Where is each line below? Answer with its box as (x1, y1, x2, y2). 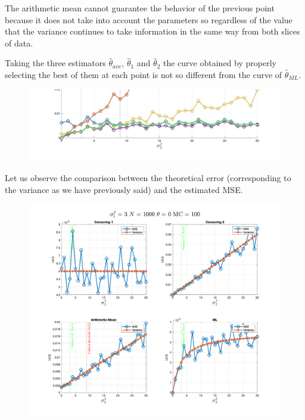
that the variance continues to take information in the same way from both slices (5, 25, 300, 38)
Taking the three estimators (5, 57, 106, 69)
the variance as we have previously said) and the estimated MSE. (5, 183, 243, 195)
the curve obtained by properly (163, 57, 276, 69)
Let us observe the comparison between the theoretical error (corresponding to (5, 172, 291, 184)
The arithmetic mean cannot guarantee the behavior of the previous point (5, 2, 275, 14)
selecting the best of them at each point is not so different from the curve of (5, 68, 282, 80)
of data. (5, 36, 33, 49)
